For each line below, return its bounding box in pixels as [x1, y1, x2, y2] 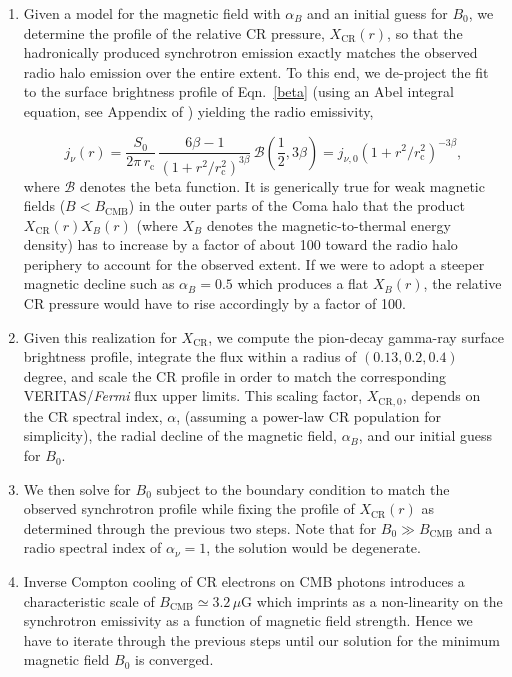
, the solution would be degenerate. [206, 537, 421, 558]
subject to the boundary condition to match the [156, 478, 450, 499]
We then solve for [23, 478, 131, 499]
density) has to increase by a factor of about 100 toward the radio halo [23, 234, 458, 255]
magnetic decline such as [23, 273, 175, 294]
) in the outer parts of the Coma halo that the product [128, 195, 466, 216]
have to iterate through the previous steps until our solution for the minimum [23, 629, 500, 650]
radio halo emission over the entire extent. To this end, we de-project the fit [23, 61, 489, 82]
